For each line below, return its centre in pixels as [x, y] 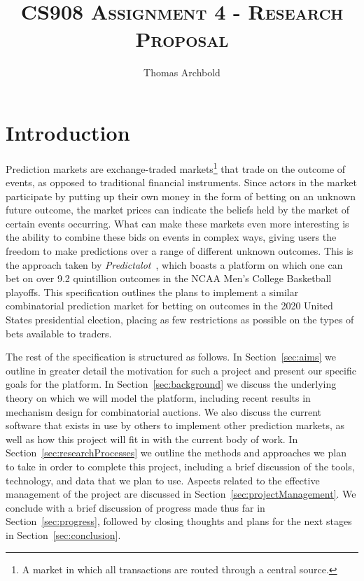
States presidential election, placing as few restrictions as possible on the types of [180, 320]
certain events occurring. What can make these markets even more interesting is [177, 223]
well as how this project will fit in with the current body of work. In [152, 439]
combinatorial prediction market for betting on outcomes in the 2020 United [169, 306]
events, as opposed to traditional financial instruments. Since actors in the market [181, 182]
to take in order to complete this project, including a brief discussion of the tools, [180, 466]
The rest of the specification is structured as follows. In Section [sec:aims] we [171, 357]
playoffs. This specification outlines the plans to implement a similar [152, 292]
